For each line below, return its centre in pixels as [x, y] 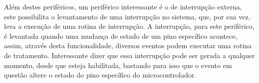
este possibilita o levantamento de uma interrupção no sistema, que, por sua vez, [127, 16]
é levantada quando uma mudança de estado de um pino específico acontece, [121, 36]
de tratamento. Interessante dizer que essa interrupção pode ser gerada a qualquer [129, 55]
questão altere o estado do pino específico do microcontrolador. [100, 75]
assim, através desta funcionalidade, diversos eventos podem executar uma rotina [128, 45]
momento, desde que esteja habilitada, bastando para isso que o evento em [118, 65]
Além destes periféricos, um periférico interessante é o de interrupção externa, [123, 6]
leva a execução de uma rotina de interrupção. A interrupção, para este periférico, [129, 26]
